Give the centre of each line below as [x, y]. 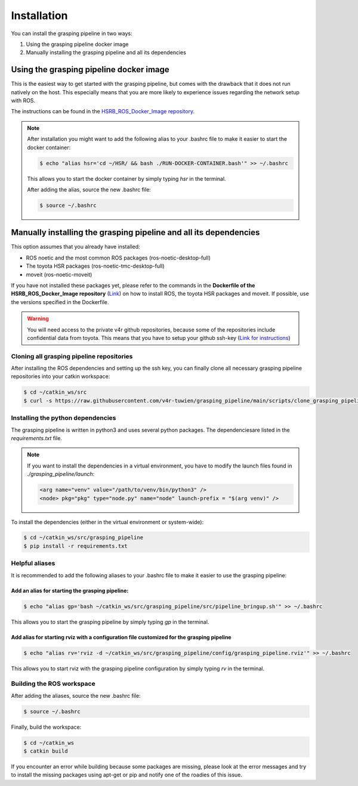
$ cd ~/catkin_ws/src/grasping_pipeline [83, 538]
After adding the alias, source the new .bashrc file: [89, 189]
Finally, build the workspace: [46, 727]
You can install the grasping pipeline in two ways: [72, 33]
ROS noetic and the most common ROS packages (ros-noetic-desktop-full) [118, 258]
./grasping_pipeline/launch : [61, 474]
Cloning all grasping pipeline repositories [72, 356]
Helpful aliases [33, 564]
